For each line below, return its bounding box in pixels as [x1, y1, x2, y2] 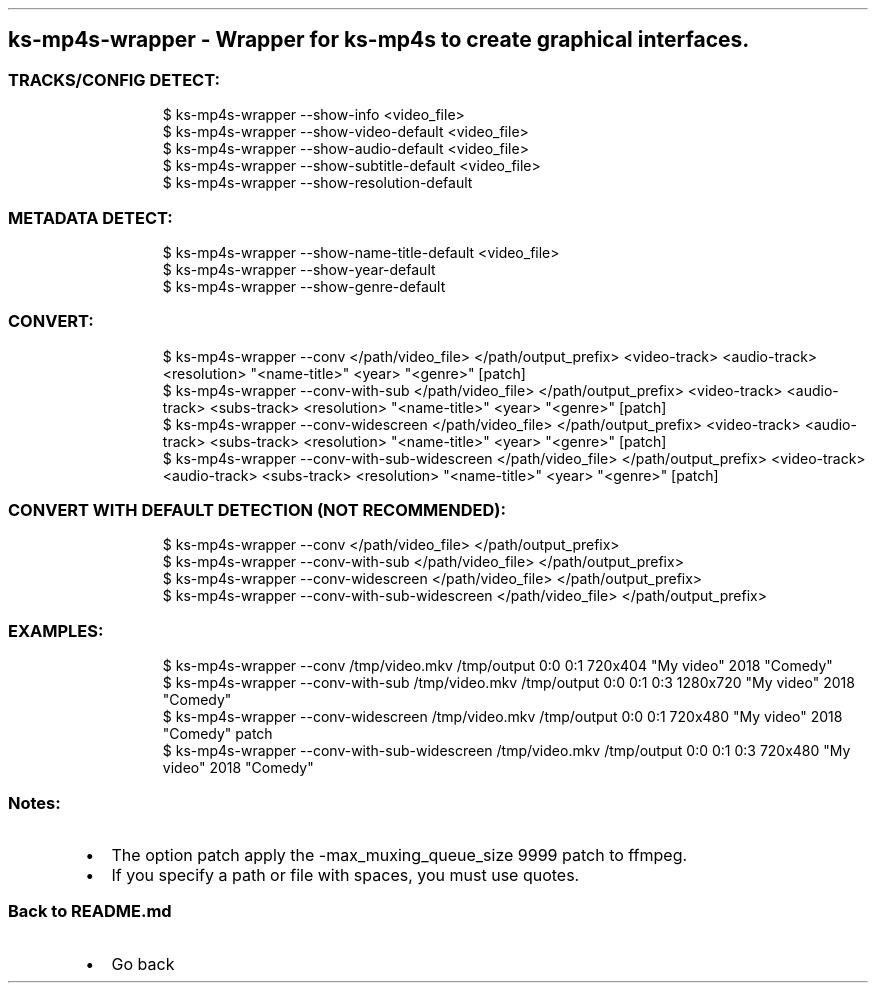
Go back [111, 953, 175, 974]
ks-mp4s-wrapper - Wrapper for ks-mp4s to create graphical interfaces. [8, 27, 750, 53]
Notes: [8, 792, 61, 813]
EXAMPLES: [8, 620, 104, 641]
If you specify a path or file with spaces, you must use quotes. [111, 864, 580, 885]
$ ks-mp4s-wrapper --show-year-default [162, 260, 436, 278]
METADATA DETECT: [8, 207, 173, 228]
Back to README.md [8, 901, 172, 922]
